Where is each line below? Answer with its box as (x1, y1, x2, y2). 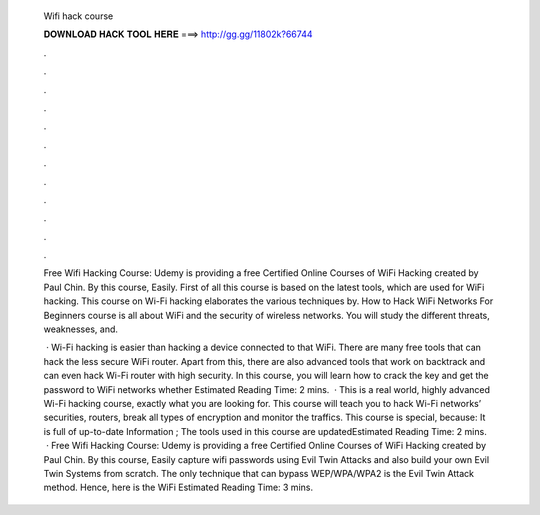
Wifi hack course (43, 10, 114, 22)
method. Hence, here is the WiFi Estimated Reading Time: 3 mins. (43, 481, 314, 494)
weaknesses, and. (43, 323, 119, 335)
